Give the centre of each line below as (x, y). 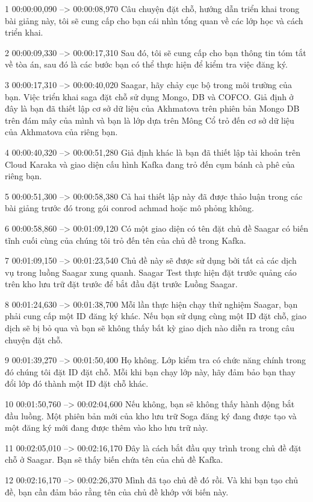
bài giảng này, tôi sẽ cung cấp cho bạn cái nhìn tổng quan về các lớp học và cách (154, 20)
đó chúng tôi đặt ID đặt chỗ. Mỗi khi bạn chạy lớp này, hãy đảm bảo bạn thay (150, 371)
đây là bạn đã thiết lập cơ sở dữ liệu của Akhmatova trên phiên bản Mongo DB (152, 108)
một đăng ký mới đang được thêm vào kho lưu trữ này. (107, 427)
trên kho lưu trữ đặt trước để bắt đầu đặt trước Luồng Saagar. (121, 284)
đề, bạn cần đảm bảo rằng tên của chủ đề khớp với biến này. (117, 491)
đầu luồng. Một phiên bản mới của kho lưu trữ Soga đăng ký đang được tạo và (151, 415)
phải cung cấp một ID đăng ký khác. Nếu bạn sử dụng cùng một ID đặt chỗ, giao (156, 316)
